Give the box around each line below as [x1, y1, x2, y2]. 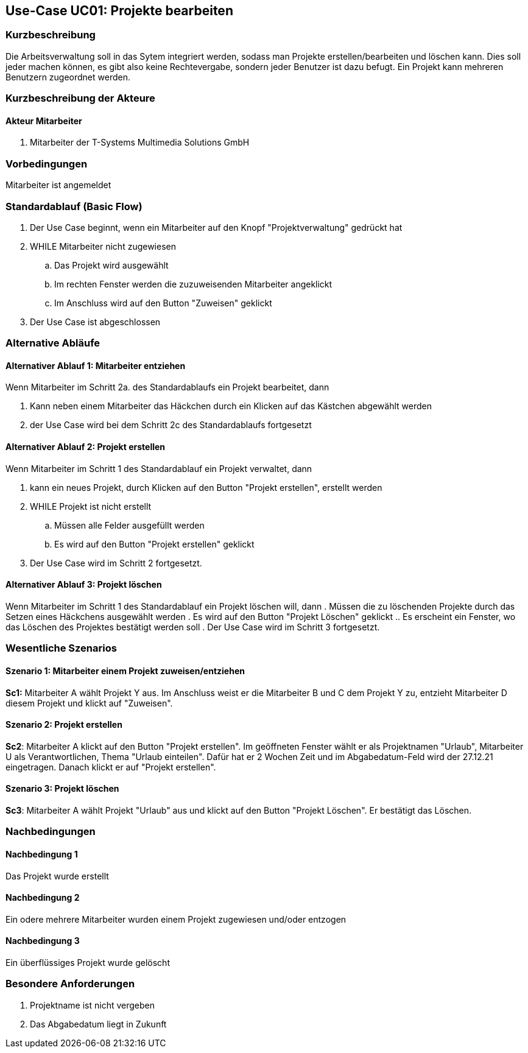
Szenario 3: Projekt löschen [5, 783, 119, 794]
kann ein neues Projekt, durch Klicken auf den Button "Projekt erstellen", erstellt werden [30, 482, 382, 493]
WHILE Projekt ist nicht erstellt [30, 501, 152, 512]
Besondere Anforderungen [5, 977, 135, 990]
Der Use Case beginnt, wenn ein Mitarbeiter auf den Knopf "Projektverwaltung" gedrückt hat [30, 222, 403, 233]
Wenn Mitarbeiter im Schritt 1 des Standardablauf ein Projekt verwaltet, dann [5, 463, 312, 474]
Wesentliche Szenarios [5, 642, 117, 655]
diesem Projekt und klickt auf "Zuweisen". [5, 697, 173, 708]
